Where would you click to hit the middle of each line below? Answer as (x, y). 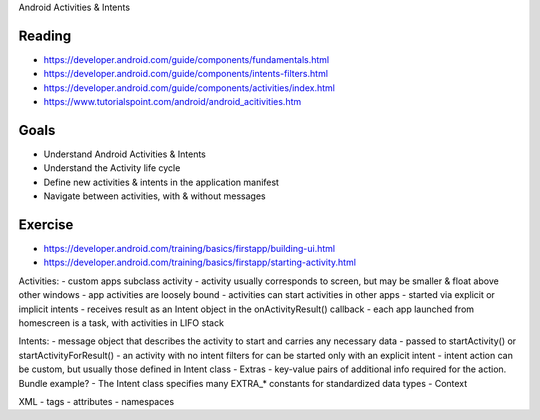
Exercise (46, 224)
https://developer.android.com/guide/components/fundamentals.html (186, 59)
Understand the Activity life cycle (112, 168)
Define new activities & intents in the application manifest (161, 182)
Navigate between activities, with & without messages (154, 196)
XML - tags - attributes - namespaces (96, 401)
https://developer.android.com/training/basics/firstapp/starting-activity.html (200, 262)
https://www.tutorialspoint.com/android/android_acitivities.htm (172, 102)
